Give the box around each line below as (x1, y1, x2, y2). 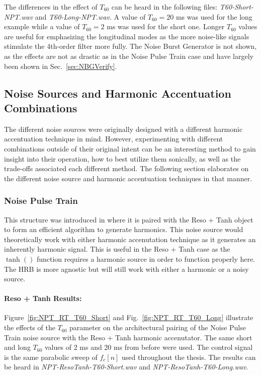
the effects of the (4, 322, 55, 333)
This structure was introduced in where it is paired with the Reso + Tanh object (4, 214, 253, 224)
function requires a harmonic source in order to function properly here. (36, 253, 255, 264)
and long (4, 342, 31, 352)
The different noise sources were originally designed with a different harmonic (4, 123, 243, 134)
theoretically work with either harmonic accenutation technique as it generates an (4, 234, 256, 244)
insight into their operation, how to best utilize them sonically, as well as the (4, 153, 241, 164)
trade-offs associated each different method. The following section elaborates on (4, 163, 249, 174)
